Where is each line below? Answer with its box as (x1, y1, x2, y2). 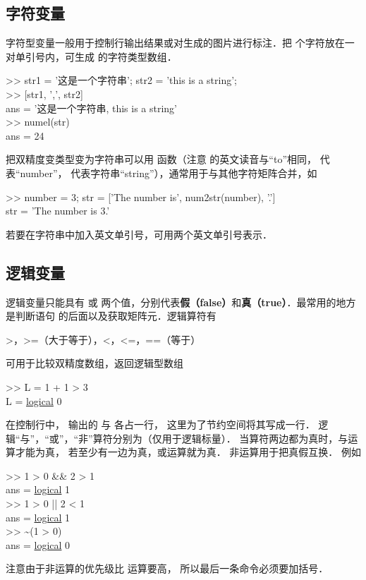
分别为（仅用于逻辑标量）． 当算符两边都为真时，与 (112, 430, 348, 445)
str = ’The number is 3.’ (6, 203, 110, 218)
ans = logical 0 (6, 537, 71, 552)
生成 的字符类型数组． (74, 49, 177, 64)
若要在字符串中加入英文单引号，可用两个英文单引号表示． (6, 226, 272, 241)
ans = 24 (6, 128, 44, 143)
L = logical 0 (6, 393, 62, 408)
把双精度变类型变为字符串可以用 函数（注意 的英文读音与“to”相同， (6, 152, 317, 167)
